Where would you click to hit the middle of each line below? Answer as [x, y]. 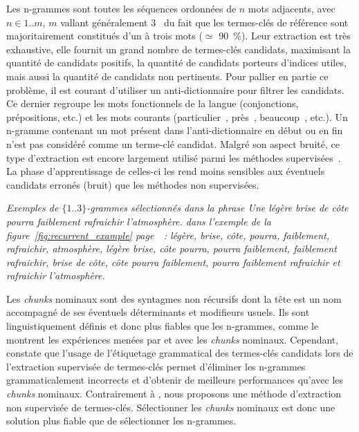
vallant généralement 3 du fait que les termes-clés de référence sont [204, 22]
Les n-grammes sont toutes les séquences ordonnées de [121, 8]
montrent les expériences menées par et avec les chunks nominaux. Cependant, [173, 339]
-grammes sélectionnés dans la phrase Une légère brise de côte [218, 208]
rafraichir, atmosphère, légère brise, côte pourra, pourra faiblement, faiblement [172, 248]
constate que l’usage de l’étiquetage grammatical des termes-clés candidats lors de [180, 353]
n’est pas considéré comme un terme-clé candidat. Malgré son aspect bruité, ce [173, 143]
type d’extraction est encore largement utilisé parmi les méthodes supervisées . [174, 157]
